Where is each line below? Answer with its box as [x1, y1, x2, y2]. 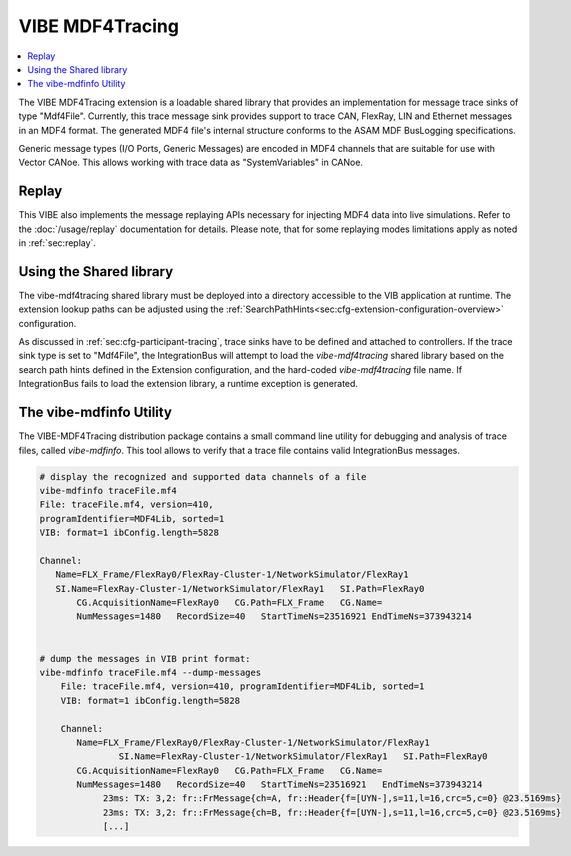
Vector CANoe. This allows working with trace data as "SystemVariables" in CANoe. [18, 156, 364, 169]
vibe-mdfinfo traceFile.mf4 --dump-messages [39, 666, 262, 678]
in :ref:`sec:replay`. [18, 236, 97, 249]
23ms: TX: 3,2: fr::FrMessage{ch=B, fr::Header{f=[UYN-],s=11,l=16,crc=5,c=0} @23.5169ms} [102, 806, 562, 818]
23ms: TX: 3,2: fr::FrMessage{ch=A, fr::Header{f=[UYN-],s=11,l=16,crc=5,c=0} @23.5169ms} [102, 793, 562, 804]
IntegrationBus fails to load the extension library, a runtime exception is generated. [18, 378, 359, 390]
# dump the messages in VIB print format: [39, 653, 251, 664]
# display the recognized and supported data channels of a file [39, 471, 367, 482]
